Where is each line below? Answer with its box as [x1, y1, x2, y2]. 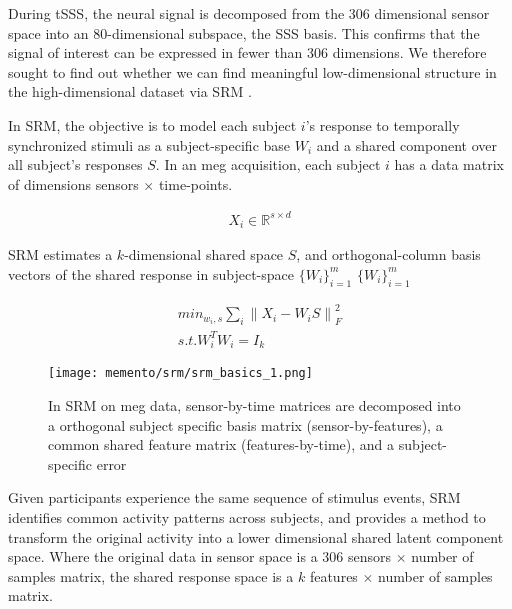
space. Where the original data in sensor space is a [8, 546, 318, 567]
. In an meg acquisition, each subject [155, 154, 381, 175]
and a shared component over [316, 134, 497, 155]
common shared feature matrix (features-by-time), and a [48, 434, 395, 455]
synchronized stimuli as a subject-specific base [8, 134, 291, 155]
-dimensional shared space [124, 244, 284, 265]
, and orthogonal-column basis [296, 244, 481, 265]
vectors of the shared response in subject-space [8, 263, 294, 284]
